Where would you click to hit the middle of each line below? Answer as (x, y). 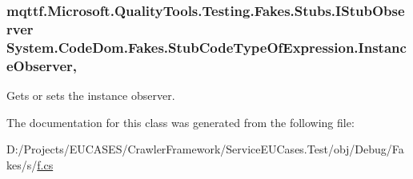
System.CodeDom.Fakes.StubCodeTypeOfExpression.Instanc (206, 47)
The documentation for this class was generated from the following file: (180, 122)
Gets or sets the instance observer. (91, 95)
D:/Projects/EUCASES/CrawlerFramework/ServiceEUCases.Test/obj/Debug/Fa (205, 149)
